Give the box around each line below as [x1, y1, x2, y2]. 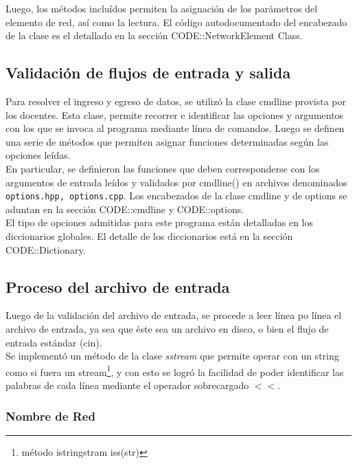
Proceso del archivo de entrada [5, 276, 230, 297]
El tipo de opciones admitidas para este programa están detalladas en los [5, 215, 313, 230]
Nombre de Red [5, 407, 95, 424]
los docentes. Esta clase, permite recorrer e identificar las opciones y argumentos [5, 107, 344, 122]
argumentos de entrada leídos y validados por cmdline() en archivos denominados [5, 175, 347, 189]
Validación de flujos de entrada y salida [5, 62, 291, 83]
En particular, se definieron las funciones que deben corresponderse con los [5, 161, 320, 175]
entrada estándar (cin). [5, 335, 102, 349]
